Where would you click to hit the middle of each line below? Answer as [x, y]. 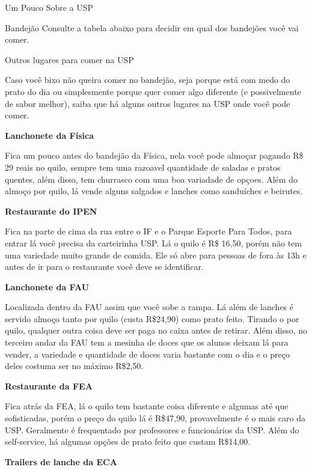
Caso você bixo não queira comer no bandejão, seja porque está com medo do [148, 80]
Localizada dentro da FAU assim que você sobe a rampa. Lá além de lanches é [149, 307]
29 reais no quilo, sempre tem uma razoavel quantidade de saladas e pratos [143, 167]
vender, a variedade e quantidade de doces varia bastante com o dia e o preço [147, 354]
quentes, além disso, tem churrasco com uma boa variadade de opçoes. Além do [151, 179]
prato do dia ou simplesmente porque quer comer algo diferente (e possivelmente [153, 91]
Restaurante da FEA [49, 386]
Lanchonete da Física [50, 135]
